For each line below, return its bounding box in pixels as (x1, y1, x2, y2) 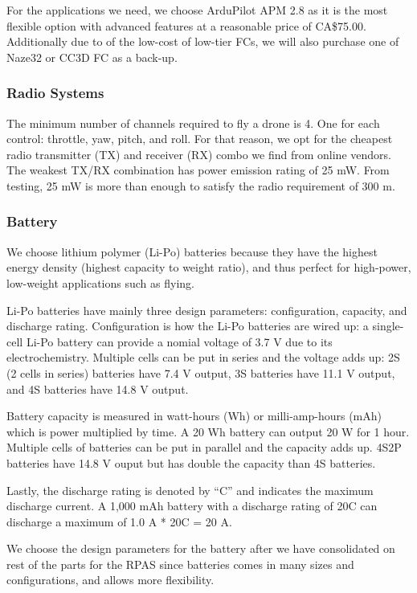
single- (372, 317, 404, 334)
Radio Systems (6, 83, 104, 103)
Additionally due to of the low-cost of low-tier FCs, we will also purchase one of (6, 33, 399, 50)
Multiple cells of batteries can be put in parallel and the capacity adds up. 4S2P (6, 439, 402, 456)
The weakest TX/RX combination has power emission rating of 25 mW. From (6, 162, 390, 178)
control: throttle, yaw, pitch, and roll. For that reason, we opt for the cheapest (6, 130, 393, 147)
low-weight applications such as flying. (6, 274, 194, 291)
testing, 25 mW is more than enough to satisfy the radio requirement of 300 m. (6, 177, 395, 194)
